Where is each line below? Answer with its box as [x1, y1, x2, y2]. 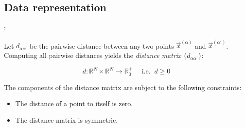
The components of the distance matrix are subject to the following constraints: [4, 82, 242, 92]
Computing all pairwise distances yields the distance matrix [4, 50, 181, 60]
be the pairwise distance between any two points [30, 40, 174, 51]
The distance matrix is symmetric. [15, 114, 118, 125]
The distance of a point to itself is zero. [15, 98, 133, 109]
